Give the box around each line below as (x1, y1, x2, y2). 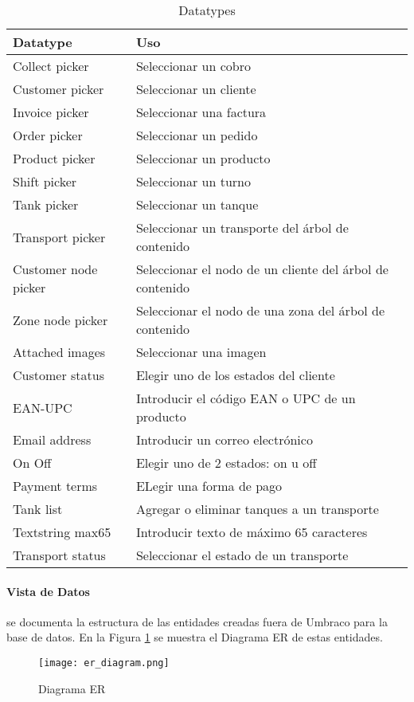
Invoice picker (13, 103, 89, 121)
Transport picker (13, 227, 106, 246)
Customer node (13, 260, 98, 278)
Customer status (13, 366, 104, 384)
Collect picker (13, 57, 89, 75)
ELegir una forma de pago (135, 476, 283, 495)
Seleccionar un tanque (135, 195, 259, 214)
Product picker (13, 149, 96, 167)
